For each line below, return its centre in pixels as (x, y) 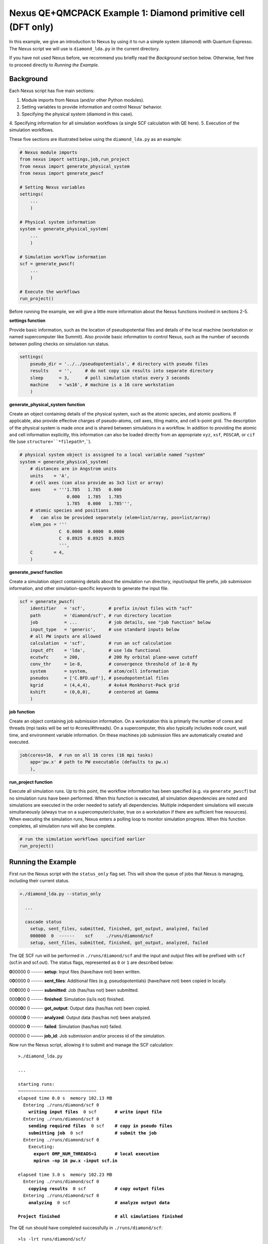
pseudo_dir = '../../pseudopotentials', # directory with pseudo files (119, 364)
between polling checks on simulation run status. (59, 344)
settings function (27, 320)
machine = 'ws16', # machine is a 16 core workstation (102, 385)
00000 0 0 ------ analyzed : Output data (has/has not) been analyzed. (80, 1017)
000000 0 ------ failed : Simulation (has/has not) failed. (66, 1027)
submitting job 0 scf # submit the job (92, 1133)
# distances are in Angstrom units (73, 469)
